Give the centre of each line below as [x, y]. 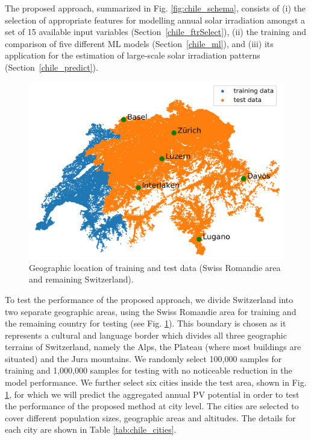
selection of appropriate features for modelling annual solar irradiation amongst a [155, 20]
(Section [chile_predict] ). [52, 67]
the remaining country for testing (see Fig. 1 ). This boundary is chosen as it [146, 323]
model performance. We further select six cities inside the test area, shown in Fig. [156, 382]
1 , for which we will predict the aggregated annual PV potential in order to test [152, 394]
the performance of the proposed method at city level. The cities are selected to [152, 406]
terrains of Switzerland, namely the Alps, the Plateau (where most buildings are [153, 347]
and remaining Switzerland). [81, 279]
